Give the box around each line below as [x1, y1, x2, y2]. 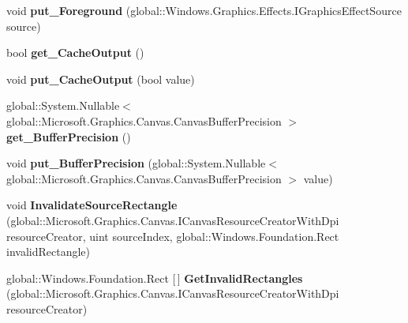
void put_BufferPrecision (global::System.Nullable [6, 155, 266, 171]
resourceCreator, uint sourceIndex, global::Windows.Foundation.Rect [6, 227, 339, 244]
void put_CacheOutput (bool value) [6, 70, 195, 87]
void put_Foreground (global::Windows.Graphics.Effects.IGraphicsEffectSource [6, 2, 402, 18]
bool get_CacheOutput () [6, 44, 144, 61]
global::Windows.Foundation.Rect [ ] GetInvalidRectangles [6, 269, 303, 286]
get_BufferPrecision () [6, 128, 131, 145]
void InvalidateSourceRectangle [6, 197, 178, 213]
